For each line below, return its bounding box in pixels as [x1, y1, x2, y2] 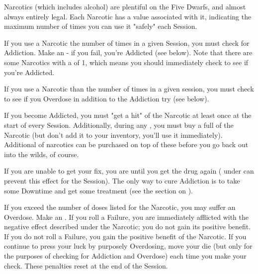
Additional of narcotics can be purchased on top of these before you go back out [4, 139, 249, 150]
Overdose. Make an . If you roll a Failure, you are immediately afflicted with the [4, 211, 249, 222]
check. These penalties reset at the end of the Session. [4, 260, 168, 271]
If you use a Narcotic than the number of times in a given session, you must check [4, 84, 254, 94]
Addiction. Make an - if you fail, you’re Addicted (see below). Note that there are [4, 47, 253, 58]
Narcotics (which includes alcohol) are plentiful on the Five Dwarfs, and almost [4, 1, 246, 11]
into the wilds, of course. [4, 149, 79, 159]
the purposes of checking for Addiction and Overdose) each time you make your [4, 251, 247, 261]
